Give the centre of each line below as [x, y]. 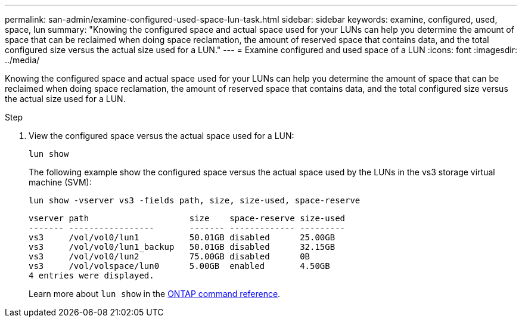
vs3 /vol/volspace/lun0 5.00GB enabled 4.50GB [179, 266]
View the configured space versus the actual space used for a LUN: [161, 136]
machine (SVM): [60, 182]
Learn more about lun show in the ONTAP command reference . [155, 294]
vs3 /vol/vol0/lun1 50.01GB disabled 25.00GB [182, 237]
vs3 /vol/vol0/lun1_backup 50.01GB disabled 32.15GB [182, 247]
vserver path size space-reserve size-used [187, 218]
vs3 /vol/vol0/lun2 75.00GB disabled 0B [170, 256]
